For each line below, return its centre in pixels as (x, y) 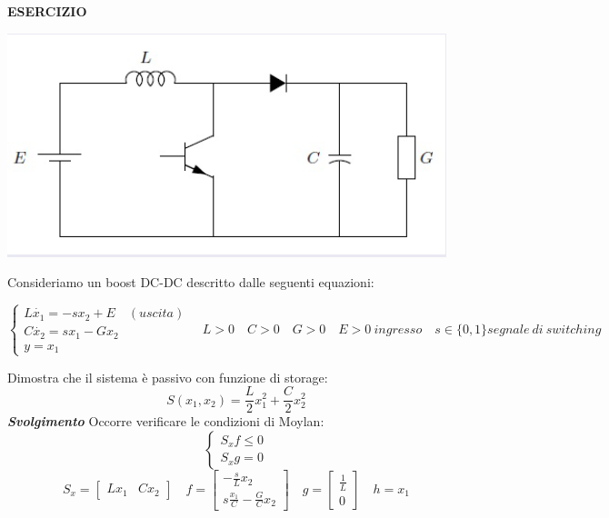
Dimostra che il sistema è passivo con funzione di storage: (168, 377)
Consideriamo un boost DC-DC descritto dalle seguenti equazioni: (191, 282)
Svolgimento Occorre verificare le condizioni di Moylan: (166, 421)
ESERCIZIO (47, 11)
